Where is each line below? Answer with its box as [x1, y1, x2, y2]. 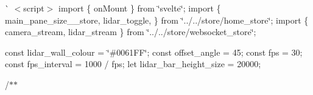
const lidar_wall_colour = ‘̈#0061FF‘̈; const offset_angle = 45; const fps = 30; [5, 45, 303, 58]
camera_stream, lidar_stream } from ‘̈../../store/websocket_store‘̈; [5, 25, 256, 38]
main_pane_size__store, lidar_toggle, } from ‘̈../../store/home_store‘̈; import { [5, 13, 309, 26]
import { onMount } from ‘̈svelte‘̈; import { [58, 2, 221, 14]
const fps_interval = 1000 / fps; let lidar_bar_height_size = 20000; [5, 57, 261, 70]
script [23, 2, 44, 14]
